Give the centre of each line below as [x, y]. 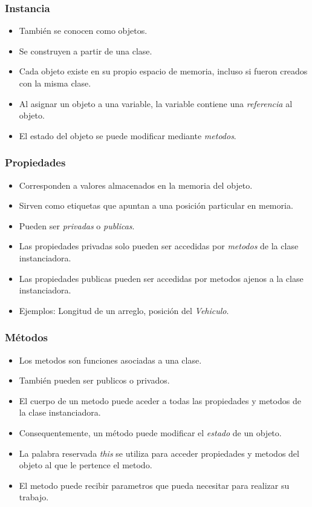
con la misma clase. [55, 83]
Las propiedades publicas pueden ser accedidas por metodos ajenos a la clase [161, 278]
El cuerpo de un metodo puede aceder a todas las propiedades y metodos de [160, 400]
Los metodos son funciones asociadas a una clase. [110, 360]
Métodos [27, 337]
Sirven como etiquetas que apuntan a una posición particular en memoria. [156, 205]
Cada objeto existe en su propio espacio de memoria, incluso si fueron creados [163, 71]
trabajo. [34, 497]
